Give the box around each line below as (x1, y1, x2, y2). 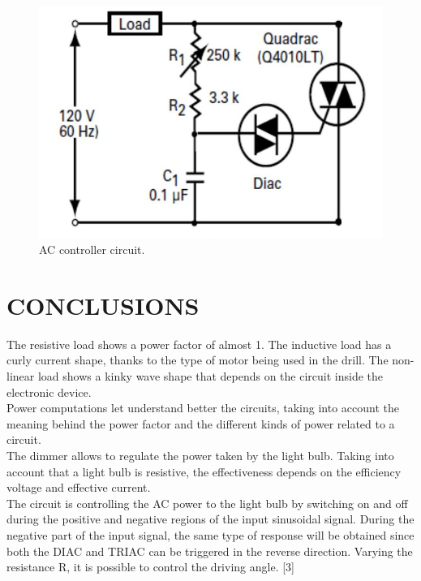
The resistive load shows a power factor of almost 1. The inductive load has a (6, 335, 392, 352)
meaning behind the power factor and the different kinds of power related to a (6, 415, 395, 432)
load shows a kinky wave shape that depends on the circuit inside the (37, 368, 384, 385)
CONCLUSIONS (6, 288, 200, 321)
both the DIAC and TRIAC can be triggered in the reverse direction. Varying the (6, 542, 413, 559)
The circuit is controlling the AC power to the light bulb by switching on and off (6, 494, 408, 511)
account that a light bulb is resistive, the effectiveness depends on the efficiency (6, 463, 402, 480)
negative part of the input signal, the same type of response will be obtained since (6, 527, 415, 544)
